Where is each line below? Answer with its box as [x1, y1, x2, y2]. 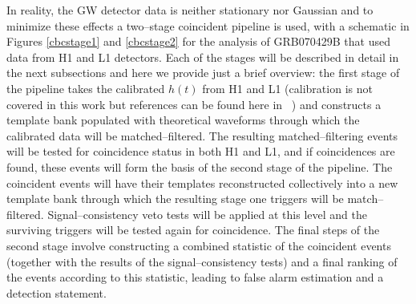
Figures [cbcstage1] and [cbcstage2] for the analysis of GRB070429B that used [6, 33, 390, 50]
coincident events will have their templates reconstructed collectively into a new [6, 174, 398, 191]
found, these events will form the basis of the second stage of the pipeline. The [6, 158, 393, 175]
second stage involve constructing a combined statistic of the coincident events [6, 237, 391, 253]
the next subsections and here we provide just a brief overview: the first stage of [6, 64, 400, 81]
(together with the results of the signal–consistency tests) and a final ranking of [6, 253, 398, 270]
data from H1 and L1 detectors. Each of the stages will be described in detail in [6, 48, 399, 65]
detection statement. [6, 284, 107, 301]
